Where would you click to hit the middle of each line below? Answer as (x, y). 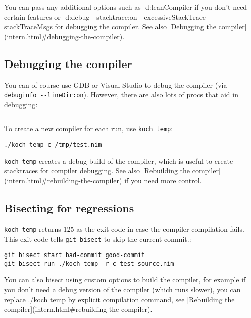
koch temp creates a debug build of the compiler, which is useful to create (119, 161)
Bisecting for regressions (69, 208)
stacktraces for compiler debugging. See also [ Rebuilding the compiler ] (112, 171)
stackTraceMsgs (28, 26)
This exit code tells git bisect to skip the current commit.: (98, 239)
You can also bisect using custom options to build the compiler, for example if (125, 279)
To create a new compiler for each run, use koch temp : (89, 128)
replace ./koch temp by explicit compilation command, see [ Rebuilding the (119, 299)
